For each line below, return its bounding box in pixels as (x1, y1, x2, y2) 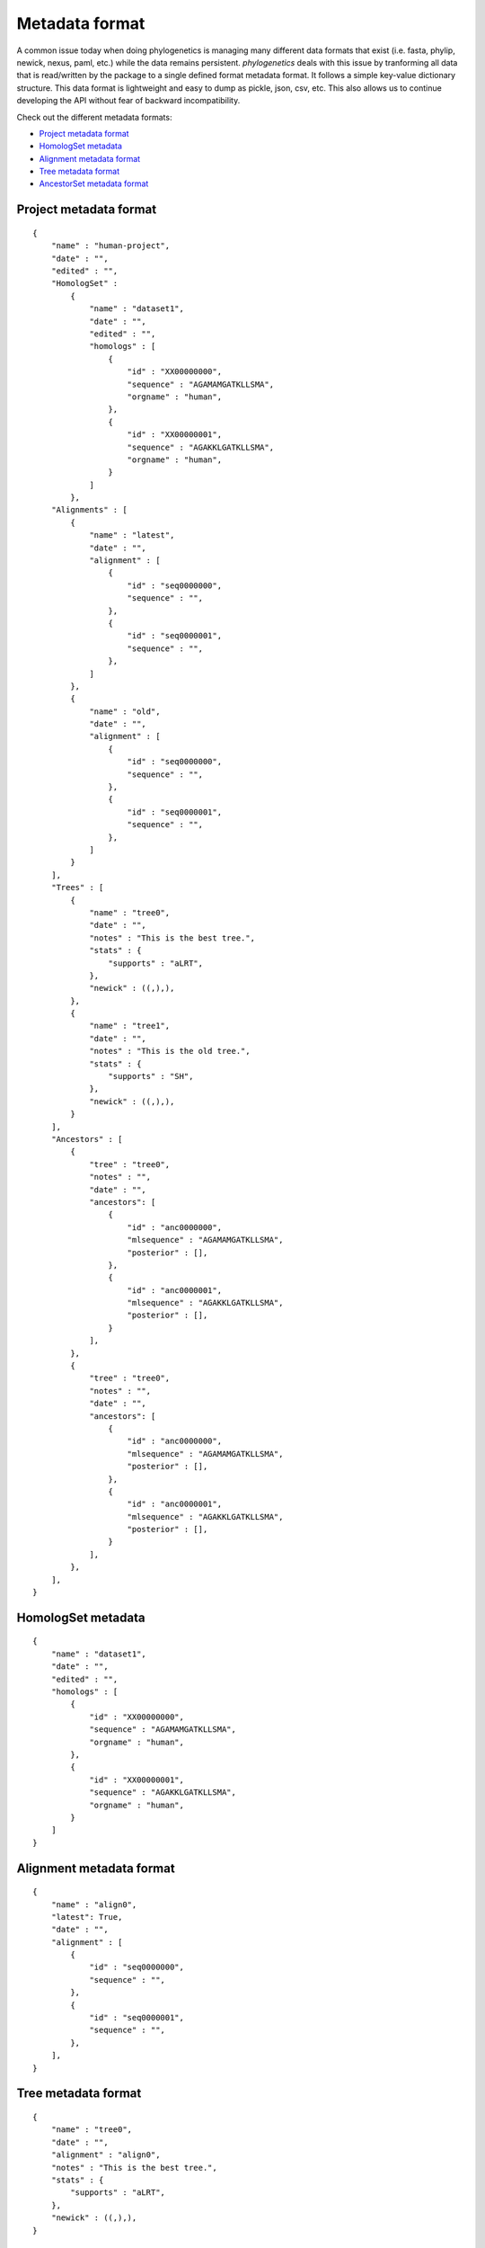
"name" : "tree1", (89, 1021, 171, 1031)
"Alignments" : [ (50, 504, 128, 515)
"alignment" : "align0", (50, 2150, 161, 2160)
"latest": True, (50, 1912, 123, 1922)
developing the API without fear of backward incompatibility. (16, 95, 241, 106)
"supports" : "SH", (108, 1071, 194, 1082)
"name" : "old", (89, 706, 161, 717)
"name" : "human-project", (50, 241, 171, 251)
